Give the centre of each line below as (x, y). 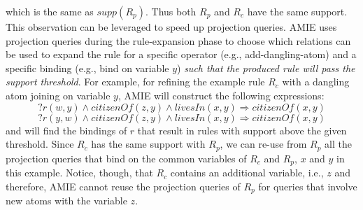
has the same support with (148, 144)
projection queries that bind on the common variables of (126, 158)
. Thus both (171, 11)
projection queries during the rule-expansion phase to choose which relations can (178, 40)
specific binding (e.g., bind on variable (87, 68)
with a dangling (316, 82)
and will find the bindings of (66, 130)
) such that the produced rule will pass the (266, 68)
